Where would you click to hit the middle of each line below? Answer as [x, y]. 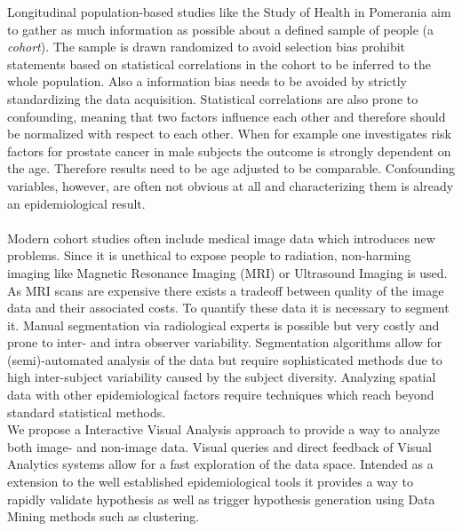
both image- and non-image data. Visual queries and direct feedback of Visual [219, 446]
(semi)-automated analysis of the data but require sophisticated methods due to [225, 359]
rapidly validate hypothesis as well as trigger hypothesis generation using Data [221, 499]
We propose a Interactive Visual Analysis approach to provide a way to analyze [223, 429]
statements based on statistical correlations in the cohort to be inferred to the [219, 63]
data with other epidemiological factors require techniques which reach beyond [221, 395]
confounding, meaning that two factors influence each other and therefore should [227, 116]
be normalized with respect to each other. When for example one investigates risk [229, 134]
